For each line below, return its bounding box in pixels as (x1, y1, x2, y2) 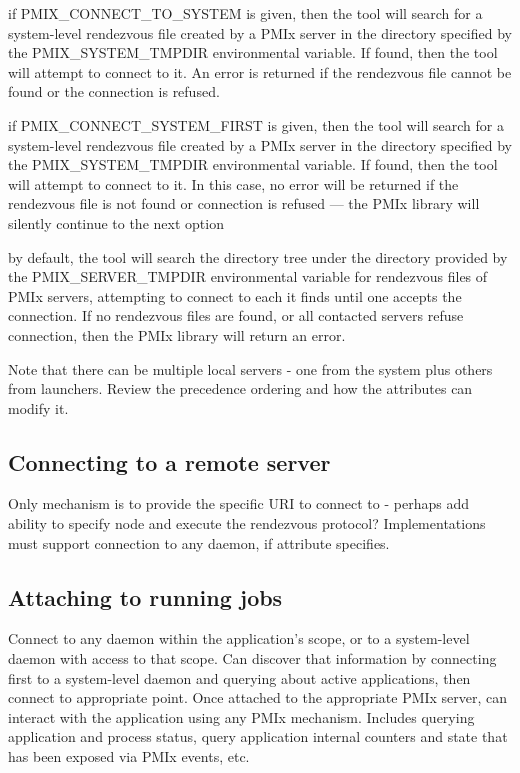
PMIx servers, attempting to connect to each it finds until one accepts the (8, 285, 462, 306)
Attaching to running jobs (8, 581, 283, 612)
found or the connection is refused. (8, 81, 220, 102)
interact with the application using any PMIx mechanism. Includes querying (8, 706, 475, 727)
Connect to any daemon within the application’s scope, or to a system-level (8, 628, 470, 649)
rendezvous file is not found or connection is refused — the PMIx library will (8, 193, 480, 214)
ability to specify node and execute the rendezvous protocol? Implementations (8, 513, 486, 534)
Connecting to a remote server (8, 446, 331, 477)
